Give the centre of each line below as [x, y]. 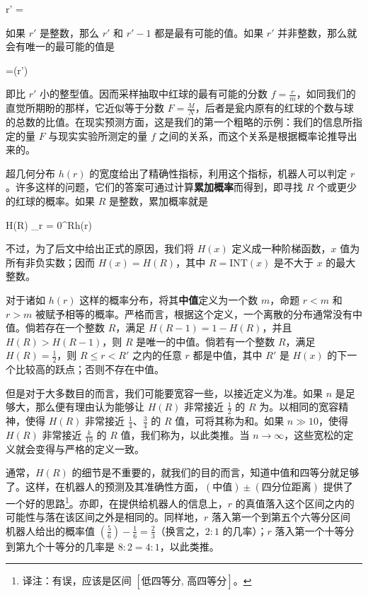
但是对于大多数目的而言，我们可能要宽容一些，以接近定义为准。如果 [164, 393]
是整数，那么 [70, 32]
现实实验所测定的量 [103, 135]
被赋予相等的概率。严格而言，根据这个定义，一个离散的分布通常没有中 [199, 313]
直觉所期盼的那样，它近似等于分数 [85, 108]
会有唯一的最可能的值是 [60, 46]
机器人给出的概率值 [50, 530]
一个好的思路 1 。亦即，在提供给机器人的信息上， [117, 502]
